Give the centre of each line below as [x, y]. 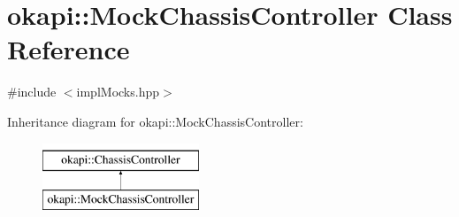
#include [32, 92]
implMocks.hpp [118, 92]
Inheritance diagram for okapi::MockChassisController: [155, 121]
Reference [69, 49]
